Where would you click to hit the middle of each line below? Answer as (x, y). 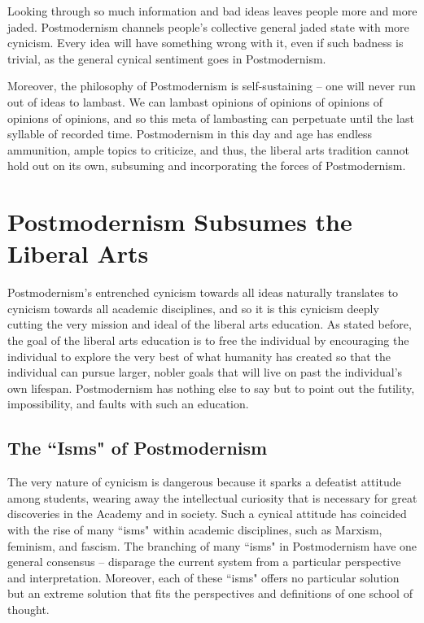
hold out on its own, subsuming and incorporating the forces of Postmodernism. (207, 166)
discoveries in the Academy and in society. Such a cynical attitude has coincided (207, 514)
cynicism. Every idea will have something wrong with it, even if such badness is (205, 43)
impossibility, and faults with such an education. (128, 404)
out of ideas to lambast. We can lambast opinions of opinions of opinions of (195, 101)
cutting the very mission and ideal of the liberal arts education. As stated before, (210, 324)
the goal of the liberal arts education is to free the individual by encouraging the (208, 340)
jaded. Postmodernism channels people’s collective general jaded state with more (208, 26)
